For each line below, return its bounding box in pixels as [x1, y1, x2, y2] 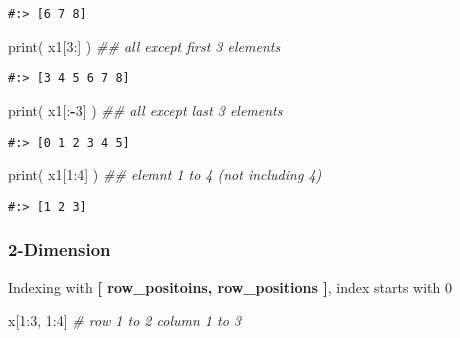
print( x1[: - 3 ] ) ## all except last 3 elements [8, 99, 283, 120]
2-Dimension [8, 237, 111, 262]
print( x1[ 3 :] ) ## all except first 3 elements [8, 35, 281, 56]
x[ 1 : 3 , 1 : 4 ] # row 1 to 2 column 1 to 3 [8, 310, 241, 331]
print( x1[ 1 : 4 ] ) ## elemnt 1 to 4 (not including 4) [8, 164, 322, 185]
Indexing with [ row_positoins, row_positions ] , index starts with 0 [8, 276, 452, 297]
